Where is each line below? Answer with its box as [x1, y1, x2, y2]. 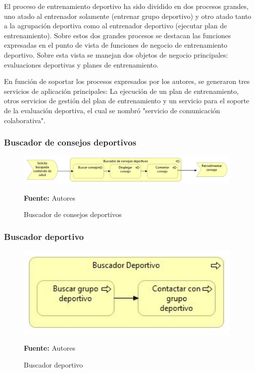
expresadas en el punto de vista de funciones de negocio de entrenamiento [4, 40, 228, 50]
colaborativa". [4, 115, 46, 125]
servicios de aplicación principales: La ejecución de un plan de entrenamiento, [4, 85, 239, 96]
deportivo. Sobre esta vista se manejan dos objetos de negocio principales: [4, 49, 228, 60]
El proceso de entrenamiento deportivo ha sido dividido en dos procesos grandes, [4, 1, 249, 11]
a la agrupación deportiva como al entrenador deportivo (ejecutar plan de [4, 20, 227, 31]
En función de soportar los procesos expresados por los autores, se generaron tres [4, 76, 250, 86]
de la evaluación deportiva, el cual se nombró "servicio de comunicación [4, 105, 220, 115]
